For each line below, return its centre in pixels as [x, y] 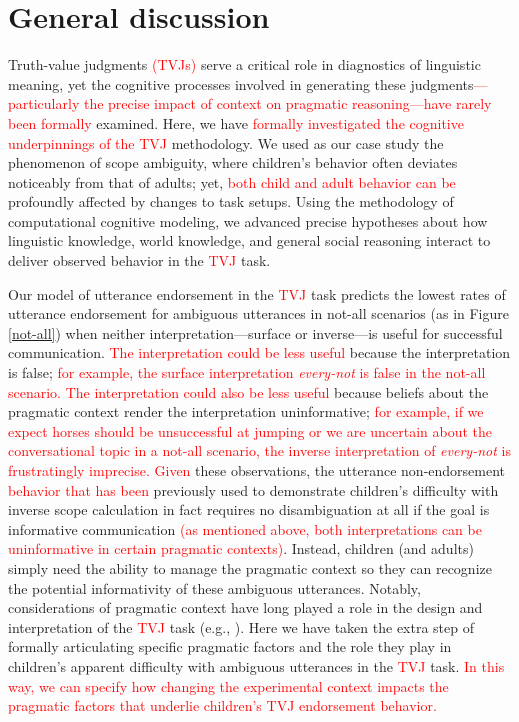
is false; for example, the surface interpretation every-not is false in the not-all [247, 372]
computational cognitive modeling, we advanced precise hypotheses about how [248, 220]
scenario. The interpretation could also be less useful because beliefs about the [248, 391]
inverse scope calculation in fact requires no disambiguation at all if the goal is [249, 509]
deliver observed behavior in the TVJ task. [139, 260]
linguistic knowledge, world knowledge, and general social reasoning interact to [249, 240]
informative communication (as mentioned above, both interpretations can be [245, 528]
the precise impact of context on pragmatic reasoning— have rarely [287, 103]
